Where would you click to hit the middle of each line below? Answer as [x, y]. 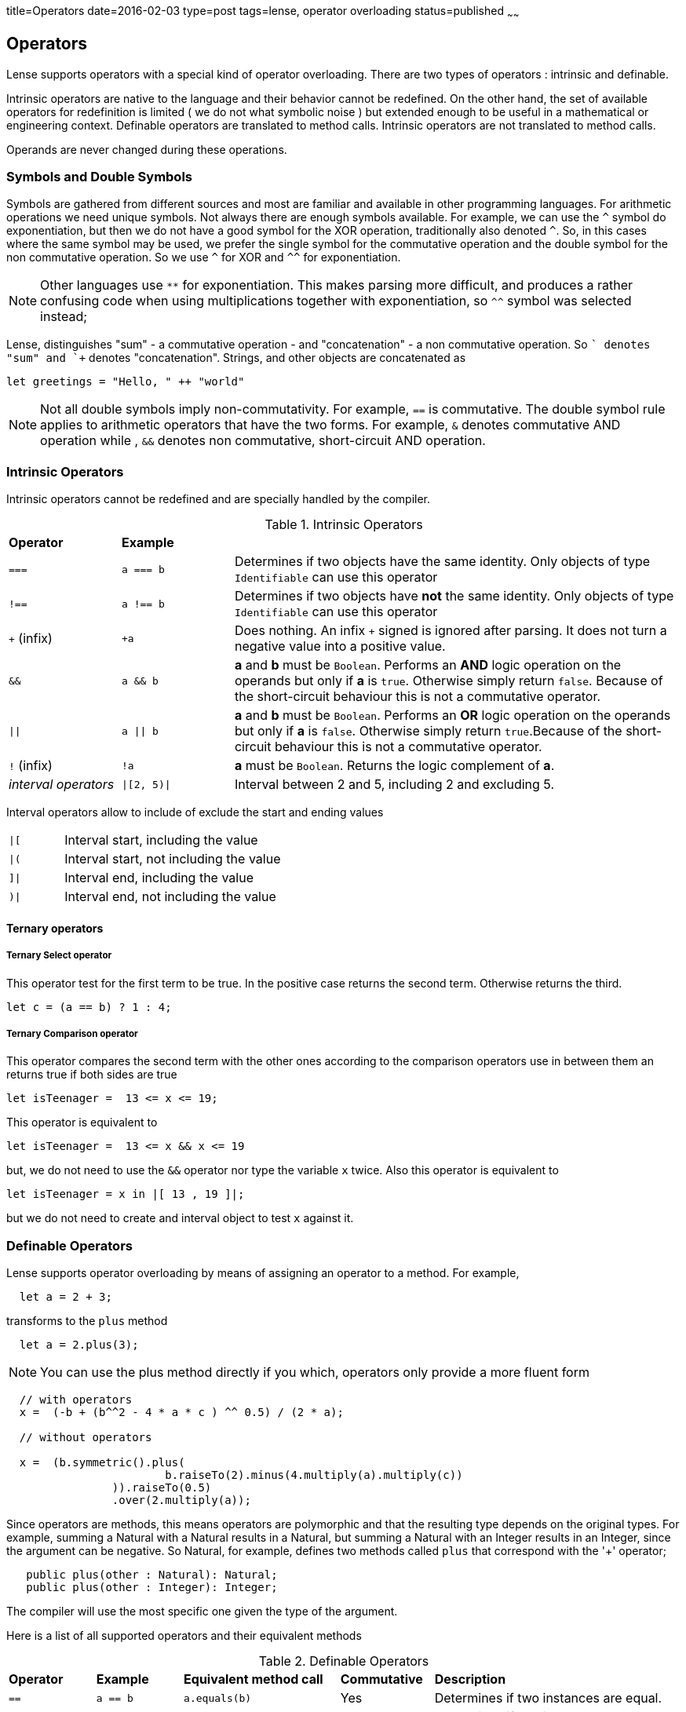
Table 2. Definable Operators [344, 1661]
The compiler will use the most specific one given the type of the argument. [202, 1612]
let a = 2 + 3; [66, 1297]
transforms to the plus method [87, 1321]
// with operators [76, 1400]
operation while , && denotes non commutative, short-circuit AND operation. [263, 441]
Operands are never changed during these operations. [147, 149]
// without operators [86, 1438]
